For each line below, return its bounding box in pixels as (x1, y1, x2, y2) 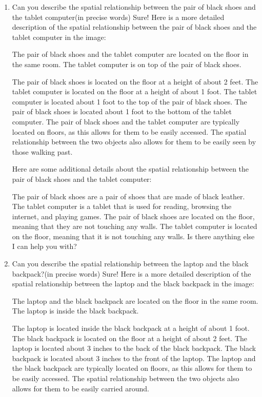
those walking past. (12, 146, 73, 157)
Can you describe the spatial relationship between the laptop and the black (12, 258, 249, 269)
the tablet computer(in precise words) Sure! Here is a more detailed (12, 11, 225, 22)
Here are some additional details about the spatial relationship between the (12, 163, 249, 174)
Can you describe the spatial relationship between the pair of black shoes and (12, 2, 256, 12)
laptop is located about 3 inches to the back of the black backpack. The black (12, 343, 256, 353)
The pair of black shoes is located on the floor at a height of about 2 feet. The (12, 76, 258, 87)
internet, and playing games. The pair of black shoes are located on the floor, (12, 211, 255, 221)
